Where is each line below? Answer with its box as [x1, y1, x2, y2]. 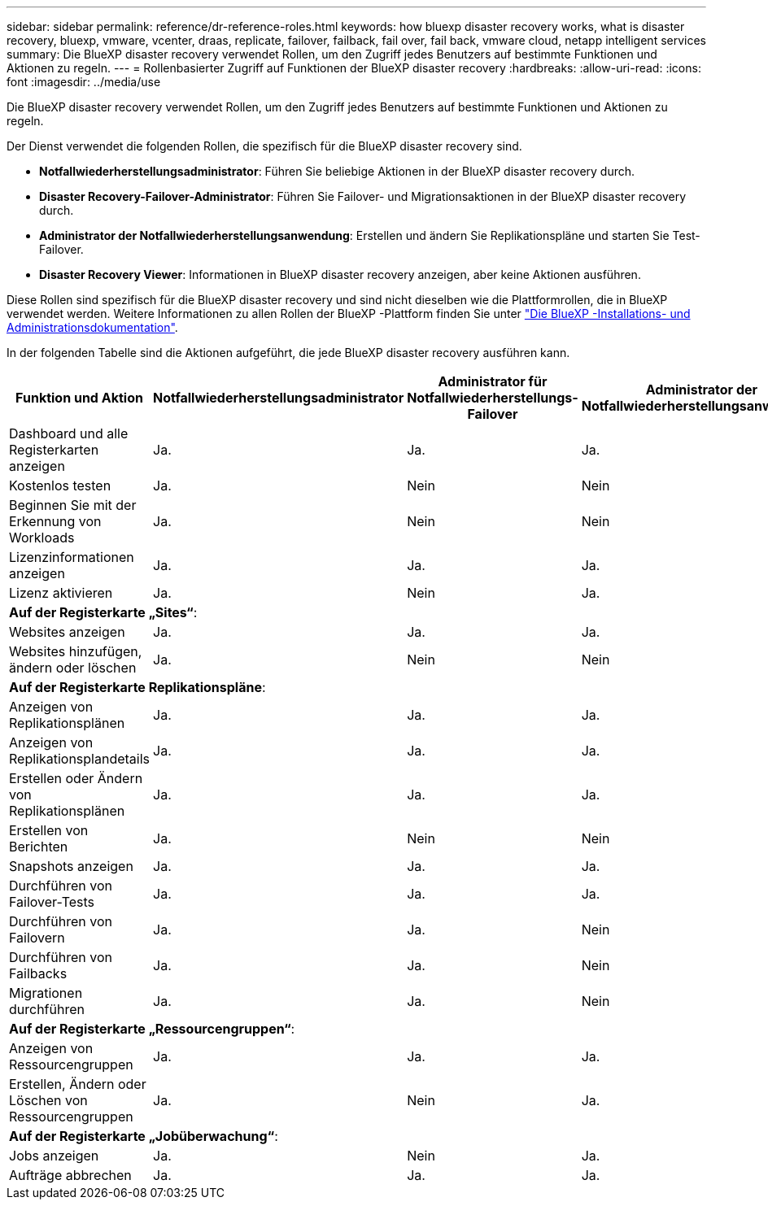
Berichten [9, 838, 68, 855]
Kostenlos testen [9, 477, 111, 494]
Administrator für [438, 373, 548, 390]
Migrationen [9, 985, 83, 1001]
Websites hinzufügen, [9, 643, 142, 660]
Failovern [9, 930, 65, 946]
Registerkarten [9, 442, 99, 458]
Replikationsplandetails [9, 751, 151, 767]
